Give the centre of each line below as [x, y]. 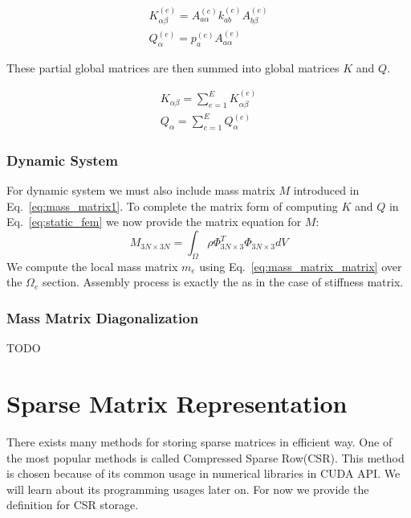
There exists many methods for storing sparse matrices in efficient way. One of [199, 441]
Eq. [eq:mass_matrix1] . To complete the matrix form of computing [172, 206]
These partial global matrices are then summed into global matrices [173, 67]
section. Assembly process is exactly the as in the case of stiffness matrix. [223, 282]
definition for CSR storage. [73, 505]
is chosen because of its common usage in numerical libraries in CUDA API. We [203, 473]
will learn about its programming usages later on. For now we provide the [188, 489]
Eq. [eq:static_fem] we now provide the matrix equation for [154, 222]
